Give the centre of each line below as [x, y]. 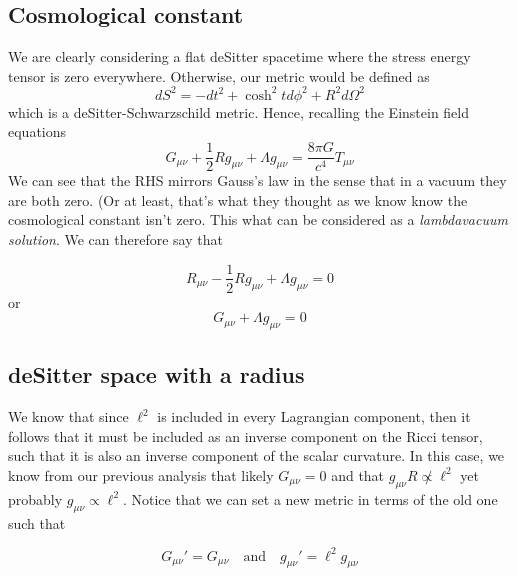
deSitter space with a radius [156, 374]
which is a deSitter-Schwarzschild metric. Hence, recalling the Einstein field [239, 111]
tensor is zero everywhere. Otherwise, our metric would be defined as [219, 75]
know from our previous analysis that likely [141, 474]
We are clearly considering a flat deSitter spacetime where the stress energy [239, 56]
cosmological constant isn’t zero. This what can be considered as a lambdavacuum [258, 219]
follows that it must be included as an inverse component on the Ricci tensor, [245, 435]
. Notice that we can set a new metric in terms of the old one [310, 498]
